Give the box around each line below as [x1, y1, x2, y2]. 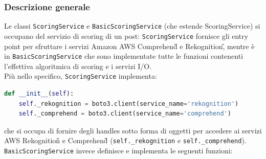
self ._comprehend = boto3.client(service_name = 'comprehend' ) [18, 110, 231, 118]
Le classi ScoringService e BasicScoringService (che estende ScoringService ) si [4, 20, 260, 31]
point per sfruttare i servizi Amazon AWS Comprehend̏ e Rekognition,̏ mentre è [4, 40, 255, 51]
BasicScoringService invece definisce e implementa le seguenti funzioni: [4, 145, 233, 156]
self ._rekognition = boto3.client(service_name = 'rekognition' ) [18, 100, 239, 107]
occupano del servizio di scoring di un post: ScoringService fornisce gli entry [4, 30, 249, 41]
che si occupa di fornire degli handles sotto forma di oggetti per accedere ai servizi [4, 125, 262, 135]
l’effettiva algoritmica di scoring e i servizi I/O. [4, 60, 152, 71]
